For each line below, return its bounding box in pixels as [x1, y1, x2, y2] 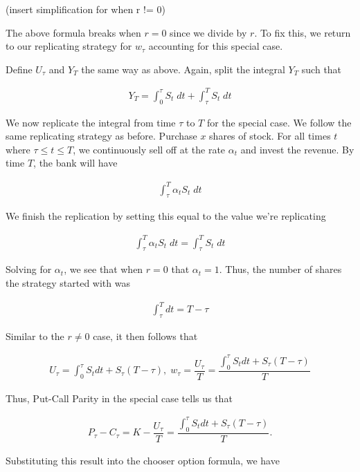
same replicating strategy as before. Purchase [6, 129, 197, 143]
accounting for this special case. [148, 39, 283, 53]
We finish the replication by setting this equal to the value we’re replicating [6, 209, 326, 223]
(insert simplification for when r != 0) [6, 2, 165, 16]
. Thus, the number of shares [219, 262, 342, 276]
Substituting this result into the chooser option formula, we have [6, 453, 280, 467]
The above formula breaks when [6, 25, 141, 39]
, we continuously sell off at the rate [73, 142, 226, 156]
